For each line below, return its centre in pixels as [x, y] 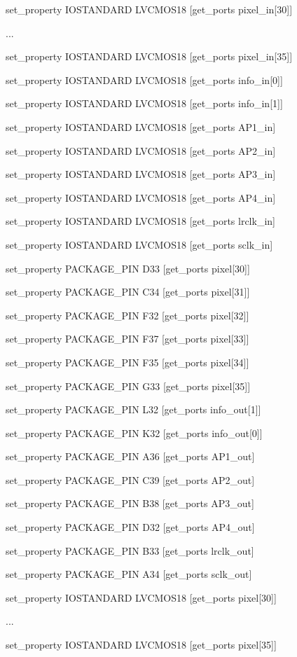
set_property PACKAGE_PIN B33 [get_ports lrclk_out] [130, 550]
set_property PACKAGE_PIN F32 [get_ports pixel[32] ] [127, 315]
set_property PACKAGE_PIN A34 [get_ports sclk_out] [129, 574]
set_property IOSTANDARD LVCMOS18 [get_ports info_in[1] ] [144, 103]
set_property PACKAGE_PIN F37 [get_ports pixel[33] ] [127, 339]
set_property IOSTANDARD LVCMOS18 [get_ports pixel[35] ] [141, 645]
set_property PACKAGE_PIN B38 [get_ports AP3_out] [130, 503]
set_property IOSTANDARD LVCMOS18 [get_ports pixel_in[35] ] [149, 56]
